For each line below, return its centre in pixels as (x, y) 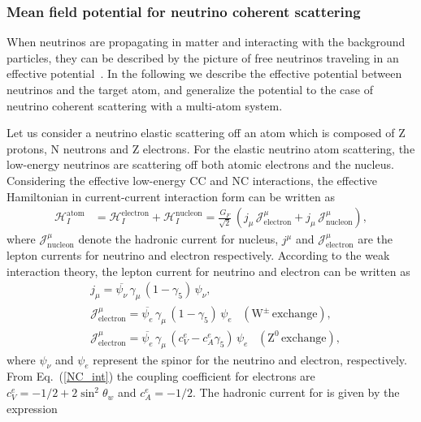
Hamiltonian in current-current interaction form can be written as (171, 196)
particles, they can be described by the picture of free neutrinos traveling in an (203, 57)
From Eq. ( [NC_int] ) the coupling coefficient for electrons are (161, 376)
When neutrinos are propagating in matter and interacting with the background (206, 42)
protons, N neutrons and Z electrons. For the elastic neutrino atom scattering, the (211, 148)
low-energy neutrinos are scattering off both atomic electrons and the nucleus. (200, 164)
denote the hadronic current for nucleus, (178, 239)
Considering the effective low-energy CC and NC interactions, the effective (192, 180)
